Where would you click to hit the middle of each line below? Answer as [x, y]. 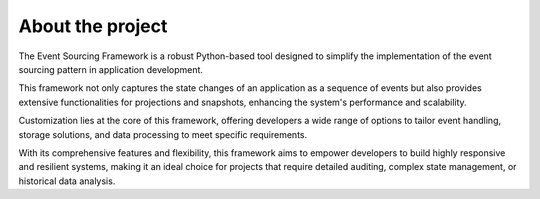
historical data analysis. [67, 181]
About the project [93, 26]
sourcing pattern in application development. [111, 69]
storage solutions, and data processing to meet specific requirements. [163, 134]
